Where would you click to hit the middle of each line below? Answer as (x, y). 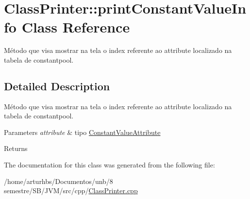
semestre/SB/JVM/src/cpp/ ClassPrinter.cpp (71, 191)
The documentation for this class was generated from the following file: (109, 165)
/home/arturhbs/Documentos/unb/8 (58, 181)
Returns (16, 148)
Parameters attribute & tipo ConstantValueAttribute (82, 132)
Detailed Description (57, 86)
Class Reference (76, 27)
